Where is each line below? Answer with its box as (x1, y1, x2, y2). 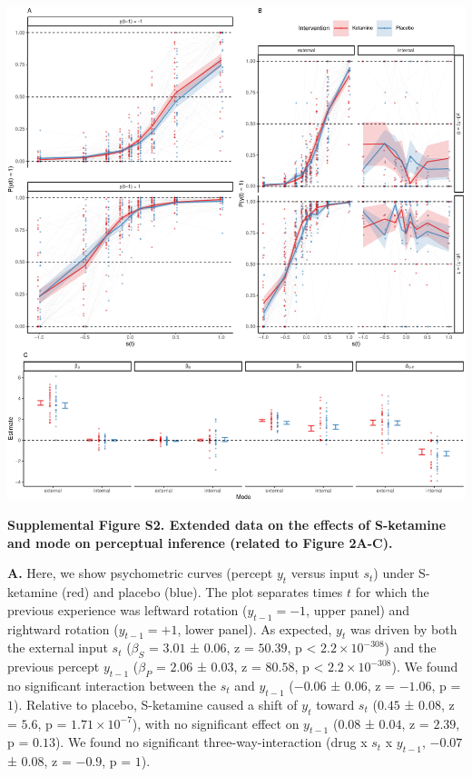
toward (316, 694, 355, 713)
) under (373, 563, 415, 583)
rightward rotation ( (7, 619, 119, 638)
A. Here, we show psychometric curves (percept (7, 563, 273, 583)
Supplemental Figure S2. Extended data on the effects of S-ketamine (7, 515, 447, 534)
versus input (290, 563, 359, 583)
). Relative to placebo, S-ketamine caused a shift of (14, 694, 298, 713)
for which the (355, 583, 429, 602)
